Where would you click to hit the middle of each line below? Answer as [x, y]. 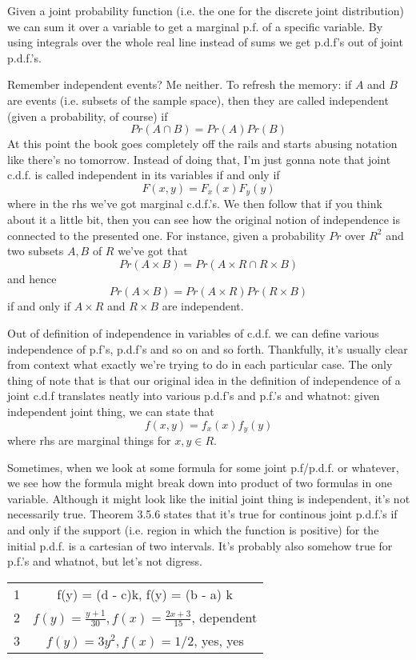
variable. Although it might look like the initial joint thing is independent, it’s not [209, 498]
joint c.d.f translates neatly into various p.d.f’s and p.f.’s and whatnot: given [194, 396]
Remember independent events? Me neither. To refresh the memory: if [180, 84]
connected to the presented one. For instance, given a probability [166, 235]
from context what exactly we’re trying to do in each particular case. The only [200, 364]
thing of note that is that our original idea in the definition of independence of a [204, 380]
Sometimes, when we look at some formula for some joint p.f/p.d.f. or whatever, [203, 467]
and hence [32, 278]
